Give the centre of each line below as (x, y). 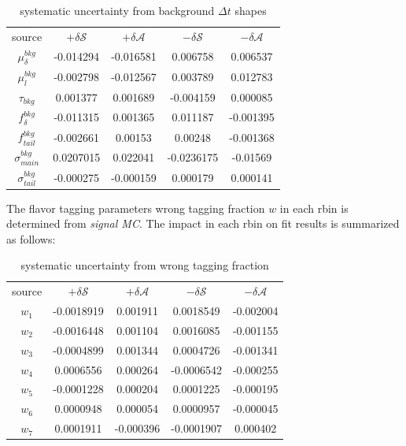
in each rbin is (314, 208)
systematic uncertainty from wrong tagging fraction (145, 265)
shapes (251, 10)
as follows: (31, 238)
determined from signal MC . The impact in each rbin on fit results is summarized (203, 223)
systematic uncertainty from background (117, 10)
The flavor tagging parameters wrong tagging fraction (136, 208)
